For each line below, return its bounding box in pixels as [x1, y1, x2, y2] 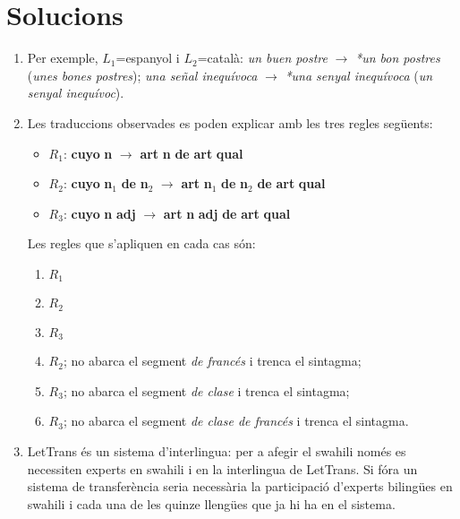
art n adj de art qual [163, 203, 291, 222]
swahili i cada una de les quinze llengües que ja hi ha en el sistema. [27, 494, 396, 513]
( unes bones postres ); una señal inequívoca [27, 65, 258, 84]
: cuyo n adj [63, 203, 136, 222]
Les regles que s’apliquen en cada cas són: [27, 234, 256, 253]
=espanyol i [115, 48, 180, 67]
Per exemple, [27, 48, 98, 67]
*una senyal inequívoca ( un [285, 65, 433, 84]
